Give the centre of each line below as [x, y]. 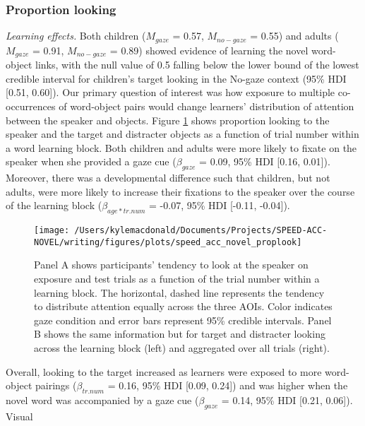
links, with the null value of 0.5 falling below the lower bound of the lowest [197, 65]
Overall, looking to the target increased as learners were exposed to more [164, 371]
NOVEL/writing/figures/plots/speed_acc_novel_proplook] [168, 242]
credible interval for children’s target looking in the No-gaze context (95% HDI [176, 78]
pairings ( [56, 385]
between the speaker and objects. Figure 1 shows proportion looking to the [168, 120]
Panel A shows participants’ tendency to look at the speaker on [171, 265]
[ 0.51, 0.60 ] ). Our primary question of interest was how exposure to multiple [170, 92]
